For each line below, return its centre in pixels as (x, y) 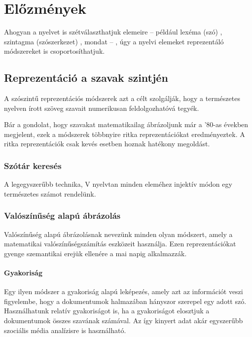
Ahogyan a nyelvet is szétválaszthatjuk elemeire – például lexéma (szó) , (113, 32)
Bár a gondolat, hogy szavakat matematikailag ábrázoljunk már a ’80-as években (126, 124)
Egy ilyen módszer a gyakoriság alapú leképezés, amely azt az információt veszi (124, 291)
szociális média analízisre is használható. (65, 330)
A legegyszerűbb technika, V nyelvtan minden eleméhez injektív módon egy (118, 184)
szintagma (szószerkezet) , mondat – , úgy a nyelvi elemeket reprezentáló (114, 41)
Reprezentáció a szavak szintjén (86, 78)
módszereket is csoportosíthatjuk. (54, 51)
